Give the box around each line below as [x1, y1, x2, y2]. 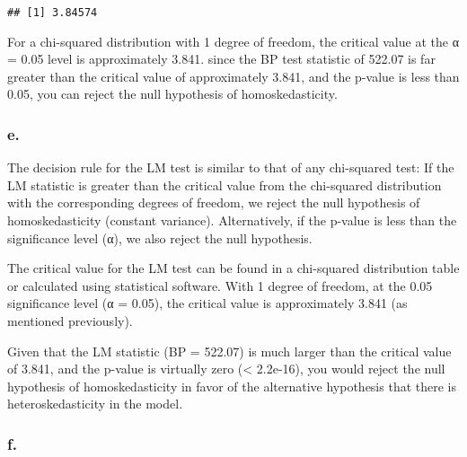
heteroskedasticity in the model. [7, 394, 183, 413]
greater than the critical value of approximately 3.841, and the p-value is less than [7, 66, 460, 85]
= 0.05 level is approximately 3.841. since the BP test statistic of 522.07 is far [7, 49, 436, 68]
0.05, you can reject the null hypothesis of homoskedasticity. [7, 84, 338, 103]
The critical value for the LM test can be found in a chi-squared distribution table [7, 259, 460, 277]
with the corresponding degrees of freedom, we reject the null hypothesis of [7, 193, 420, 212]
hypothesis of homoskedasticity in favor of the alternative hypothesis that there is [7, 376, 456, 395]
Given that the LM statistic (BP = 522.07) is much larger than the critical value [7, 341, 452, 360]
